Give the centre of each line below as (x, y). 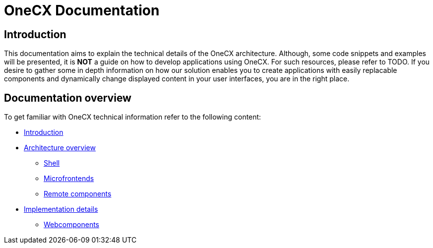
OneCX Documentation (82, 10)
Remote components (78, 194)
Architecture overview (60, 148)
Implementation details (61, 209)
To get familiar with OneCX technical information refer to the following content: (133, 117)
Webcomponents (71, 225)
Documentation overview (68, 98)
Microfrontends (69, 179)
